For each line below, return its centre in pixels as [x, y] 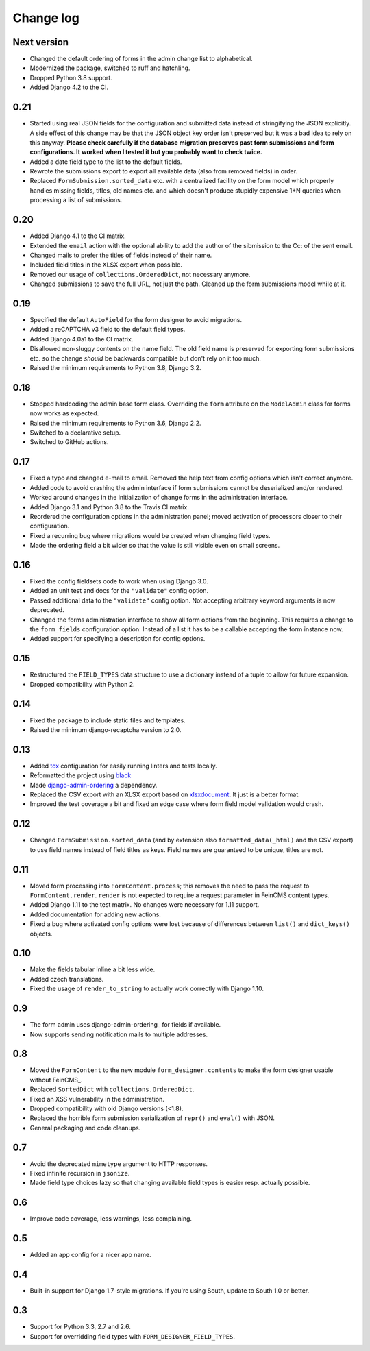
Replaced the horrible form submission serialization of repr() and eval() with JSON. [152, 1118]
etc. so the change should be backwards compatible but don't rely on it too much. [146, 358]
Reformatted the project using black [81, 775]
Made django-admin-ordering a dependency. [94, 785]
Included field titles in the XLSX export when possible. [106, 265]
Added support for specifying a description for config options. [118, 639]
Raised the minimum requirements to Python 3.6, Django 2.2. [115, 423]
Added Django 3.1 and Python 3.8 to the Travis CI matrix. [110, 507]
